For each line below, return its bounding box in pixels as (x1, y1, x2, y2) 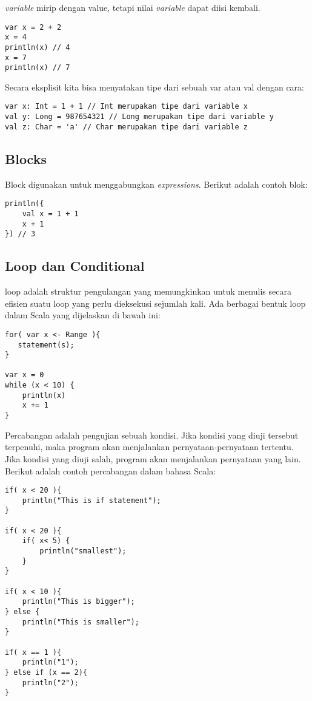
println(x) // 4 (5, 43, 70, 52)
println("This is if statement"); (22, 496, 161, 505)
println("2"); (22, 678, 79, 687)
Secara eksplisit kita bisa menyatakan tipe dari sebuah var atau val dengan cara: (5, 80, 304, 93)
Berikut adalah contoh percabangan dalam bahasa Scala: (5, 464, 216, 477)
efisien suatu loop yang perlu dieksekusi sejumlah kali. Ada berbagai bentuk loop (5, 296, 306, 309)
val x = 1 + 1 (22, 209, 79, 218)
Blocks (5, 149, 47, 168)
